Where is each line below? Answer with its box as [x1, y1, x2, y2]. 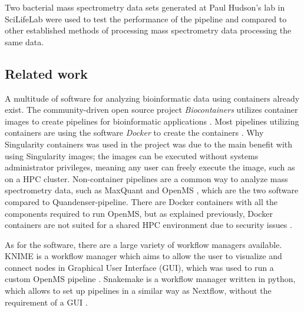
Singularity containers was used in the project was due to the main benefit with [5, 137, 293, 150]
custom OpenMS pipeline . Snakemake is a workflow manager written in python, [5, 273, 296, 285]
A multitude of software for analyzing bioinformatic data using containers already [5, 92, 300, 104]
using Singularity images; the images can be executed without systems [5, 149, 259, 162]
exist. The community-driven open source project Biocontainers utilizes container [5, 103, 298, 116]
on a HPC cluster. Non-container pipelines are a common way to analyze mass [5, 172, 288, 184]
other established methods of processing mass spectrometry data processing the [5, 24, 292, 36]
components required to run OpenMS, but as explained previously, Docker [5, 207, 273, 219]
